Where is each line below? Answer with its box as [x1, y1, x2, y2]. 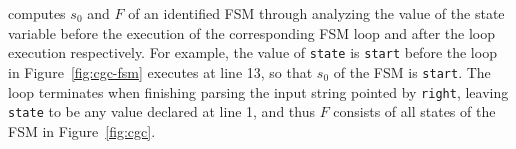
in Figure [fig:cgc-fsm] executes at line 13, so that [8, 61, 313, 82]
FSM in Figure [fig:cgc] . [8, 120, 156, 141]
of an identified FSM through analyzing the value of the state [128, 3, 505, 23]
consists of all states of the [333, 101, 496, 122]
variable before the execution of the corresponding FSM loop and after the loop [8, 22, 496, 43]
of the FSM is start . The [333, 61, 491, 82]
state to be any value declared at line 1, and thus [8, 101, 315, 122]
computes [8, 3, 66, 23]
